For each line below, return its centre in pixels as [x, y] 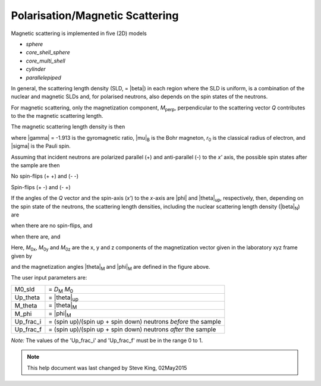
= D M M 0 [61, 290]
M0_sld [25, 290]
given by [22, 256]
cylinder [36, 69]
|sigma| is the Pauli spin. [41, 146]
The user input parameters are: [49, 278]
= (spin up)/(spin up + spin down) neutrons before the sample [135, 322]
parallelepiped [44, 77]
